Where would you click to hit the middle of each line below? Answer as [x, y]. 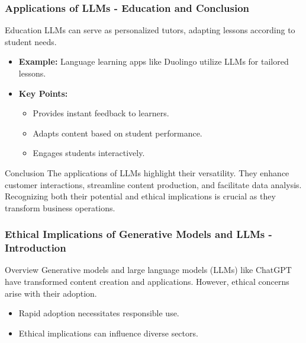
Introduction [36, 248]
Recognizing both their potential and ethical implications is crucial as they [140, 196]
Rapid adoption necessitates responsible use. [99, 313]
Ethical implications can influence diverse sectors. [108, 333]
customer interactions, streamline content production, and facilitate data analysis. [153, 184]
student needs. [31, 41]
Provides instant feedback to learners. [101, 113]
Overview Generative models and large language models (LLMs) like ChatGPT [148, 270]
